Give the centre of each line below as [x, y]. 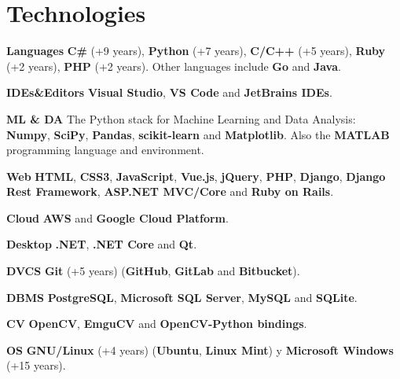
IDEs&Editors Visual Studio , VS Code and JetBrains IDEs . [169, 92]
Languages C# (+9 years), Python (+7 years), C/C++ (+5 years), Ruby [196, 51]
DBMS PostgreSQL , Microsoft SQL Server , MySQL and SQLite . [182, 297]
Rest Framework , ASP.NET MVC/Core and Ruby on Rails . [170, 191]
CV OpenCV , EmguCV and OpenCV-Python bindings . [157, 324]
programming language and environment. [105, 150]
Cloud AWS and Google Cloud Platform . [117, 217]
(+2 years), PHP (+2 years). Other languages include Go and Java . [174, 66]
